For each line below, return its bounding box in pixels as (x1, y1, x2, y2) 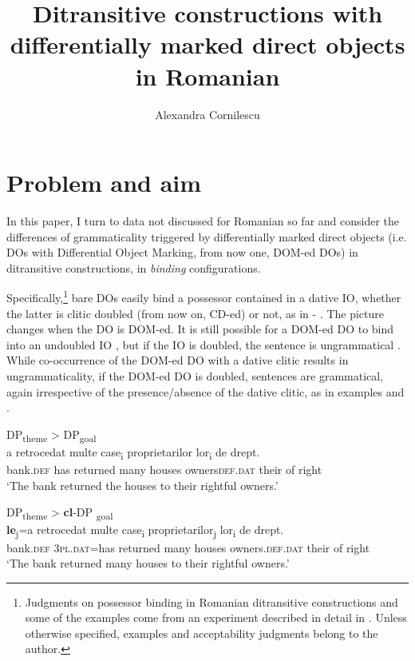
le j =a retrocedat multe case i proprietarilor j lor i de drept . (6, 521, 284, 540)
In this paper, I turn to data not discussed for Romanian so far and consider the (6, 213, 400, 229)
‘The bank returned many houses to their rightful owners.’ (6, 555, 290, 571)
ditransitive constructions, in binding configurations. (6, 259, 261, 276)
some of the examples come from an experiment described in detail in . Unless (25, 609, 407, 626)
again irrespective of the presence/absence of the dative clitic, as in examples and (6, 383, 405, 400)
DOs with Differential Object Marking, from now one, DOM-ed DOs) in (6, 244, 358, 261)
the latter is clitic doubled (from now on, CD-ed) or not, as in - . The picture (6, 305, 384, 321)
